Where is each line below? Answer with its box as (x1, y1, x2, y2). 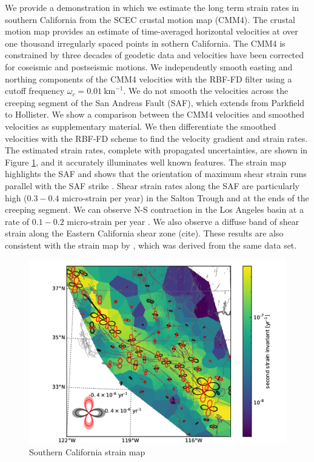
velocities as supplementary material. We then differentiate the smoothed (5, 119, 276, 132)
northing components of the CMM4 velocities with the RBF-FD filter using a (5, 72, 292, 85)
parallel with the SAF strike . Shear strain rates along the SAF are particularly (5, 179, 299, 192)
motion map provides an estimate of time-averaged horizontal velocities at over (5, 25, 298, 38)
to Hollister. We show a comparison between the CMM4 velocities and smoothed (5, 108, 304, 121)
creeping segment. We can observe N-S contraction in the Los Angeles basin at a (5, 203, 304, 216)
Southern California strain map (29, 445, 145, 458)
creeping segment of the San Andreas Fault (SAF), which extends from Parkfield (5, 96, 305, 109)
